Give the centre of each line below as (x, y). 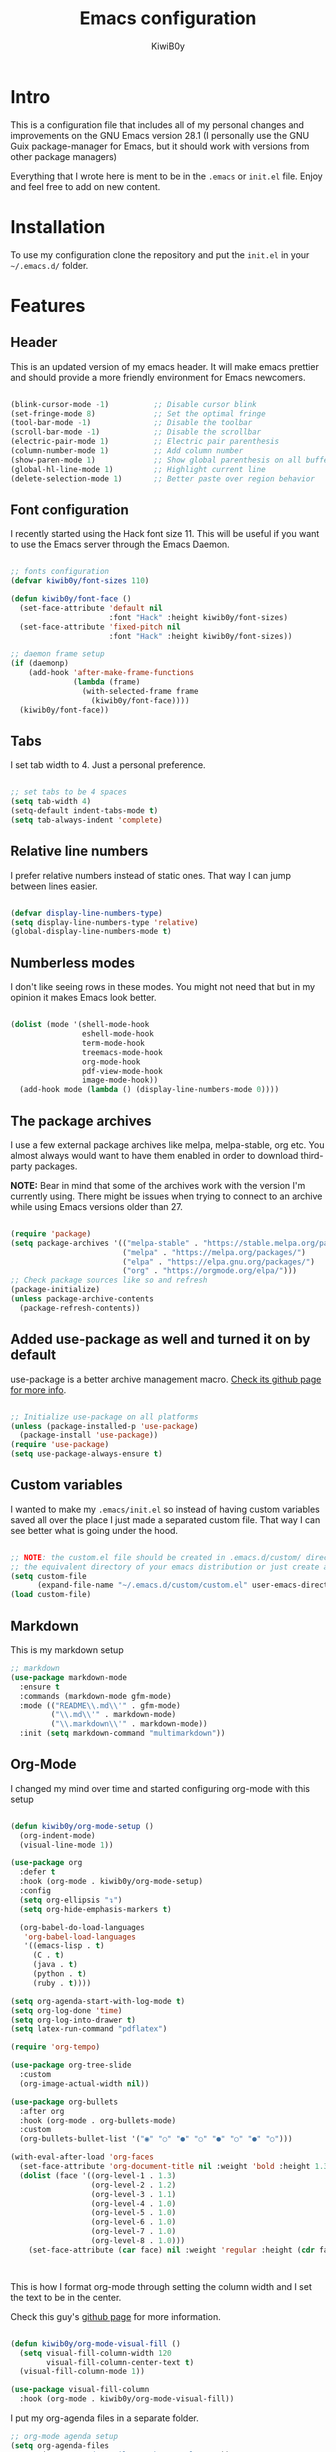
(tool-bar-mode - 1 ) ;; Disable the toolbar (131, 423)
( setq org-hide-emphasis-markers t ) (95, 1909)
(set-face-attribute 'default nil (91, 608)
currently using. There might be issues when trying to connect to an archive (166, 1196)
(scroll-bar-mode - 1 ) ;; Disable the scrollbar (136, 432)
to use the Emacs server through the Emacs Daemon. (120, 544)
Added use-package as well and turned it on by (160, 1339)
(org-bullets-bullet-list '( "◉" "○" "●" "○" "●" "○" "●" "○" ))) (156, 2139)
